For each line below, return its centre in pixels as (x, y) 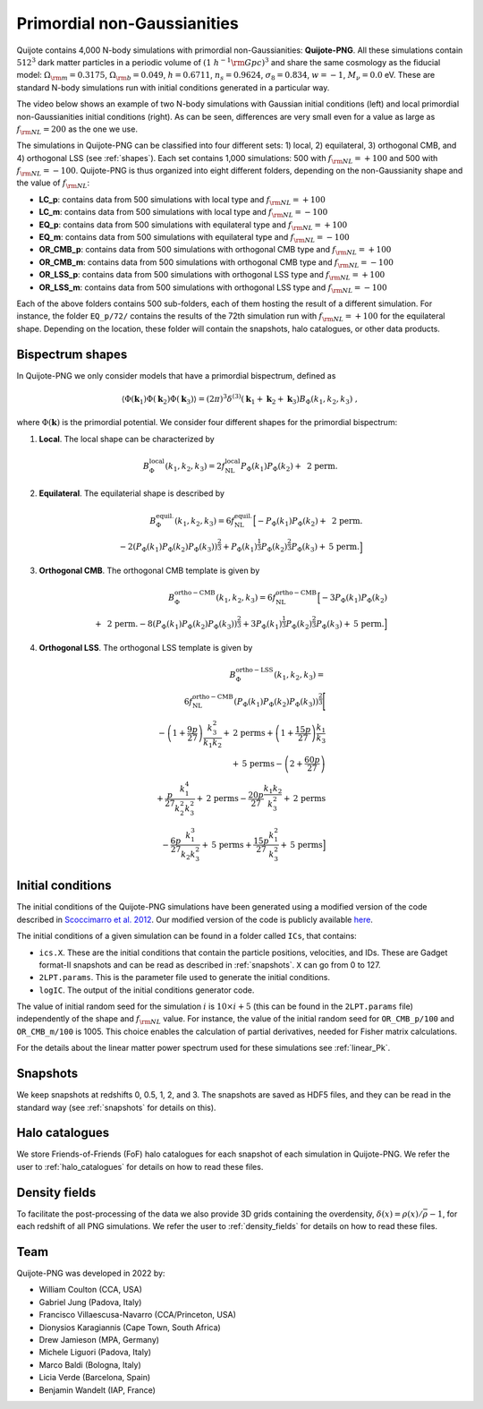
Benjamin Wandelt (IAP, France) (97, 1390)
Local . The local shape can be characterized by (127, 439)
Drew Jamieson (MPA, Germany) (99, 1340)
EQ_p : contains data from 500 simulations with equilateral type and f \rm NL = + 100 (193, 226)
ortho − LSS (254, 670)
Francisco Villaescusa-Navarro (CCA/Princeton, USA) (137, 1315)
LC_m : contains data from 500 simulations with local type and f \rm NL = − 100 (183, 213)
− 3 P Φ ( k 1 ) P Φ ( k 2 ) (355, 598)
